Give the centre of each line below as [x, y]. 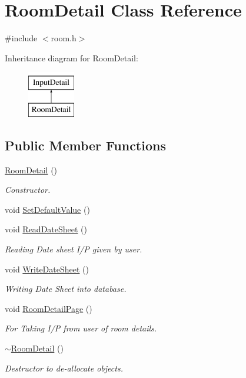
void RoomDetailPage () [49, 308]
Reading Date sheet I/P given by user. [74, 249]
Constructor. [28, 190]
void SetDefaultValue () [47, 209]
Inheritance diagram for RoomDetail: [72, 57]
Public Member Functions [85, 145]
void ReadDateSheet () [46, 229]
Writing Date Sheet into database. [66, 289]
